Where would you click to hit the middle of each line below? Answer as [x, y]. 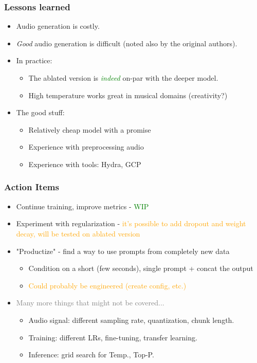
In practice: [34, 60]
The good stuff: [40, 112]
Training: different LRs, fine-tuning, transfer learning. [113, 337]
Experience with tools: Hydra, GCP [85, 164]
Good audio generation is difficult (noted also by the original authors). [127, 43]
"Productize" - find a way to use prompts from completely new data [123, 251]
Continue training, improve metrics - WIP [82, 206]
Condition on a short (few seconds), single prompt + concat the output [141, 268]
